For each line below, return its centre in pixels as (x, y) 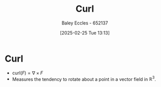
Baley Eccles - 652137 (85, 23)
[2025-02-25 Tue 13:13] (85, 33)
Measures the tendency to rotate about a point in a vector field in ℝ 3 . (84, 78)
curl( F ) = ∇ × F (27, 73)
